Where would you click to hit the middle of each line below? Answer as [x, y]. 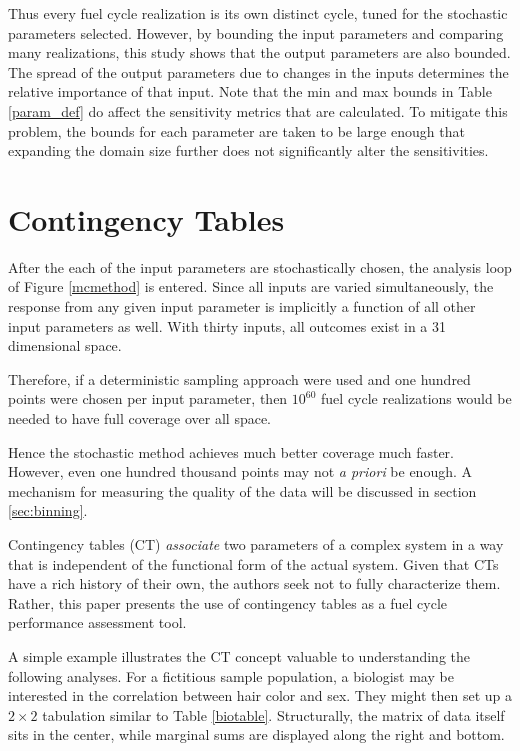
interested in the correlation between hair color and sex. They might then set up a [260, 695]
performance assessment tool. [97, 622]
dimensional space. [65, 345]
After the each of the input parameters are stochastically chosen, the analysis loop [260, 266]
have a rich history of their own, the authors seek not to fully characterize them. [254, 583]
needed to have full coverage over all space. [140, 418]
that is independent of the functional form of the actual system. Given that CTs [253, 563]
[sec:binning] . [48, 510]
